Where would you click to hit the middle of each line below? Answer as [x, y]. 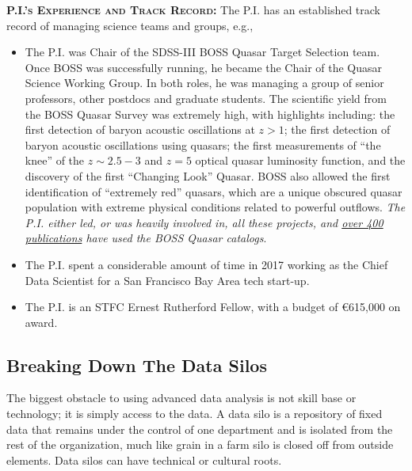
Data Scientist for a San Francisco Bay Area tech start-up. [167, 280]
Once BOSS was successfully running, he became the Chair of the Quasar [204, 67]
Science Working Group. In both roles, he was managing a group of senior [204, 83]
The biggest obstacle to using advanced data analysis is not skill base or [181, 398]
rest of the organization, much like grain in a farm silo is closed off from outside [200, 444]
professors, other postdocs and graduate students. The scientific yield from [206, 98]
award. [41, 322]
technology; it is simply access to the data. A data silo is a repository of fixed [195, 414]
